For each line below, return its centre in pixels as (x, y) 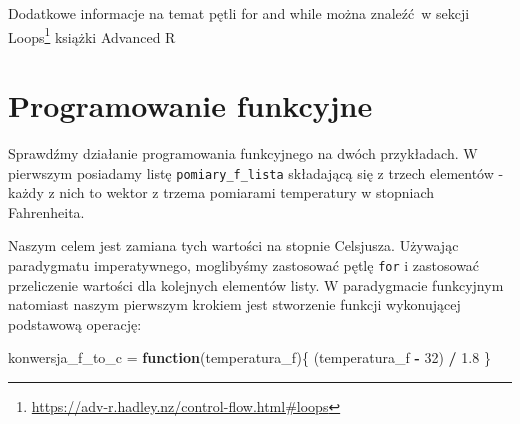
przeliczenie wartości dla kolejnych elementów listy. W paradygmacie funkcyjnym (256, 284)
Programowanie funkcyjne (190, 105)
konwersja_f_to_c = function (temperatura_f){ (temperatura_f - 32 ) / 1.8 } (249, 357)
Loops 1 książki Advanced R (92, 35)
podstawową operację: (75, 323)
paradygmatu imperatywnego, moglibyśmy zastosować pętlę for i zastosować (244, 265)
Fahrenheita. (46, 211)
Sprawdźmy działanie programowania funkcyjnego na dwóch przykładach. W (243, 152)
